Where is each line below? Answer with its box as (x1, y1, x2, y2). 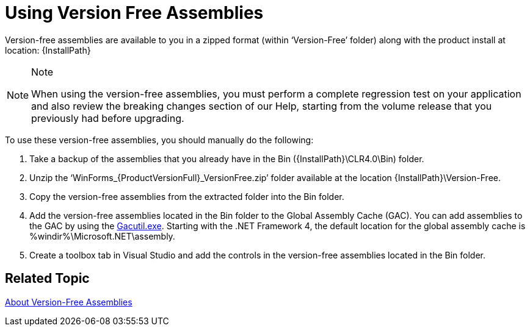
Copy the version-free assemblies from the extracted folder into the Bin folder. (29, 191, 344, 202)
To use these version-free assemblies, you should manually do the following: (5, 134, 314, 145)
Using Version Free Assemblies (5, 2, 264, 23)
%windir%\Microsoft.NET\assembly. (29, 230, 175, 241)
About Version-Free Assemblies (5, 296, 132, 307)
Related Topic (5, 271, 90, 287)
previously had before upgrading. (31, 112, 184, 124)
